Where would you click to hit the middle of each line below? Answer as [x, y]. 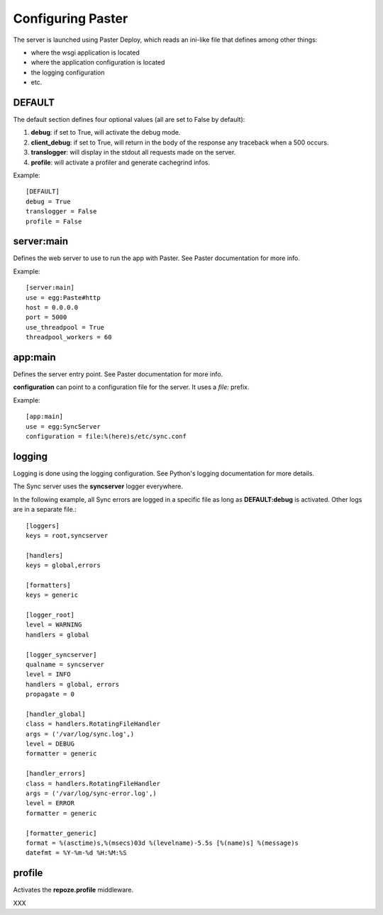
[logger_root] [50, 615]
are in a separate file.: [45, 510]
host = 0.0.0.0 [52, 307]
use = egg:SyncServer [63, 426]
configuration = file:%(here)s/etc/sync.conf [106, 437]
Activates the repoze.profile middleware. [73, 890]
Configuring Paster [71, 18]
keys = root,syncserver [67, 535]
